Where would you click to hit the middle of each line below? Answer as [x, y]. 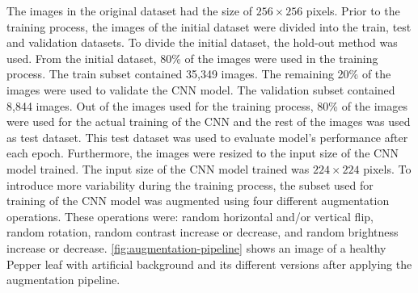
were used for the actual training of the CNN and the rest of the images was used [209, 121]
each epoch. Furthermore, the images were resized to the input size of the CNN [203, 153]
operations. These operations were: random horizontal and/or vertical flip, [190, 216]
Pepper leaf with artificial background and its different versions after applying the [209, 264]
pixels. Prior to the [353, 10]
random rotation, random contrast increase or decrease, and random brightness [203, 232]
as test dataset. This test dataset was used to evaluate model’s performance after [207, 137]
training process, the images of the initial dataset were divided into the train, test [209, 26]
